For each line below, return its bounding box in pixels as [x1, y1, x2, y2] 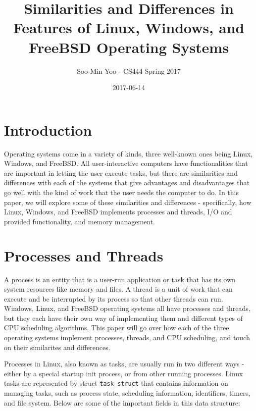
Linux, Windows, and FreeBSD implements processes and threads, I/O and [4, 206, 232, 217]
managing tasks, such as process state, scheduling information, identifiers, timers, [4, 388, 251, 398]
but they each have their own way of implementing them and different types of [4, 312, 243, 323]
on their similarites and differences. [4, 342, 110, 352]
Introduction [4, 119, 92, 140]
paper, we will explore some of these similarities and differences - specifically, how [4, 197, 252, 207]
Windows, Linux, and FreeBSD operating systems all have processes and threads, [4, 303, 251, 313]
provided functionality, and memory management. [4, 216, 155, 226]
